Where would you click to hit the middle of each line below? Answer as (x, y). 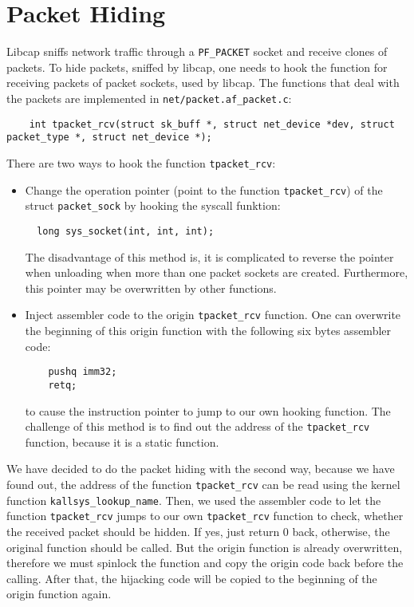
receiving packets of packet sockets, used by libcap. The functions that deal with (203, 83)
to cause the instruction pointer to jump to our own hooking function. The (208, 410)
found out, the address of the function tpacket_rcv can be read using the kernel (203, 484)
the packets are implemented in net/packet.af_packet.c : (149, 98)
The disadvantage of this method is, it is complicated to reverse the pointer (209, 256)
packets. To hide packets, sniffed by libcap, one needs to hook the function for (197, 67)
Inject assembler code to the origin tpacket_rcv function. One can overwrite (213, 315)
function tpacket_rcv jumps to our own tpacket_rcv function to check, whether (205, 516)
